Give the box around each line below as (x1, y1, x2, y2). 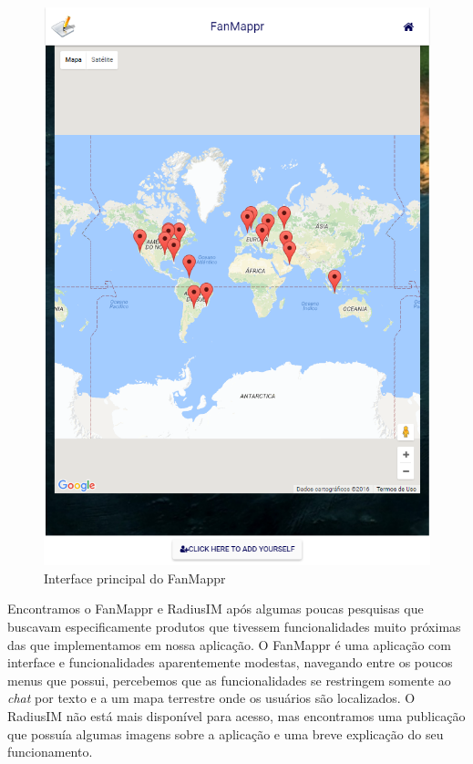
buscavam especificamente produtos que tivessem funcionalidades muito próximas (7, 617, 461, 635)
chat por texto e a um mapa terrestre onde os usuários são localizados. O (7, 688, 416, 707)
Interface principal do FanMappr (44, 568, 226, 587)
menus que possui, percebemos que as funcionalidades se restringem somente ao (7, 670, 451, 689)
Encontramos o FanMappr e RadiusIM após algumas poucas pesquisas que (7, 599, 424, 618)
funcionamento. (7, 742, 93, 761)
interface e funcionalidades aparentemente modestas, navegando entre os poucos (7, 653, 453, 672)
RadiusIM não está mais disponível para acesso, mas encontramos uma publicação (7, 706, 466, 725)
